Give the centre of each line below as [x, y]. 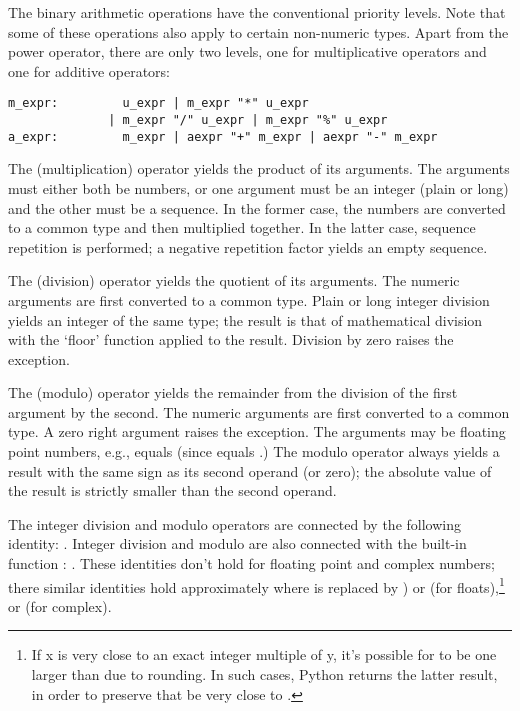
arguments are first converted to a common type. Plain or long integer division [249, 299]
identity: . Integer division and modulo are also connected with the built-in [237, 543]
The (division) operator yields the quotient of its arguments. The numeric [234, 280]
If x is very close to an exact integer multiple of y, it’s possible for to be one [264, 654]
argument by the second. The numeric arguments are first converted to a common [259, 411]
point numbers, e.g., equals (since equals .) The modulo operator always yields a [254, 451]
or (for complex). [60, 605]
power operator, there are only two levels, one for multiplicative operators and [247, 51]
